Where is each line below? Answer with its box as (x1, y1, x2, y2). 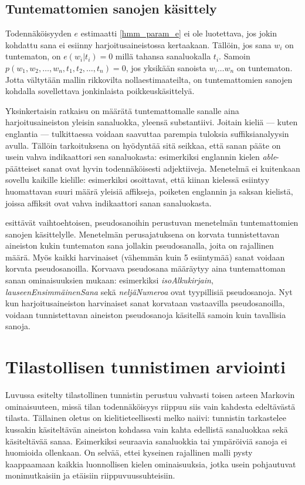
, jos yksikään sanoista (126, 61, 206, 73)
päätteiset (5, 162, 40, 174)
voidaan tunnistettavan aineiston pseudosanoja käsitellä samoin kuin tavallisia (5, 308, 286, 320)
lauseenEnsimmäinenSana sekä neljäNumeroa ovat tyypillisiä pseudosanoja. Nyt (5, 285, 293, 297)
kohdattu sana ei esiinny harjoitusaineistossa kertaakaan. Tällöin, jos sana (5, 38, 272, 51)
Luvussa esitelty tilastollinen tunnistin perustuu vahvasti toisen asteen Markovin (5, 389, 295, 401)
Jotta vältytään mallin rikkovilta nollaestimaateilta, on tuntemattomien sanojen (5, 73, 293, 85)
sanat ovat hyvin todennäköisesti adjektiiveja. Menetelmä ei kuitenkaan (43, 162, 300, 174)
